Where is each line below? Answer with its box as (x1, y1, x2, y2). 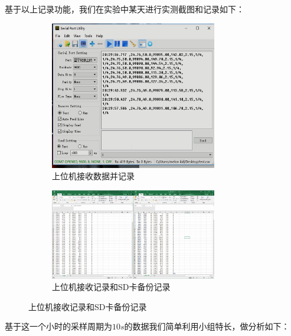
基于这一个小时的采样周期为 (5, 320, 112, 332)
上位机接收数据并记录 (52, 170, 135, 182)
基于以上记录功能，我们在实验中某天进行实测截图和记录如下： (5, 3, 244, 15)
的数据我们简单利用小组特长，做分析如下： (124, 320, 290, 332)
